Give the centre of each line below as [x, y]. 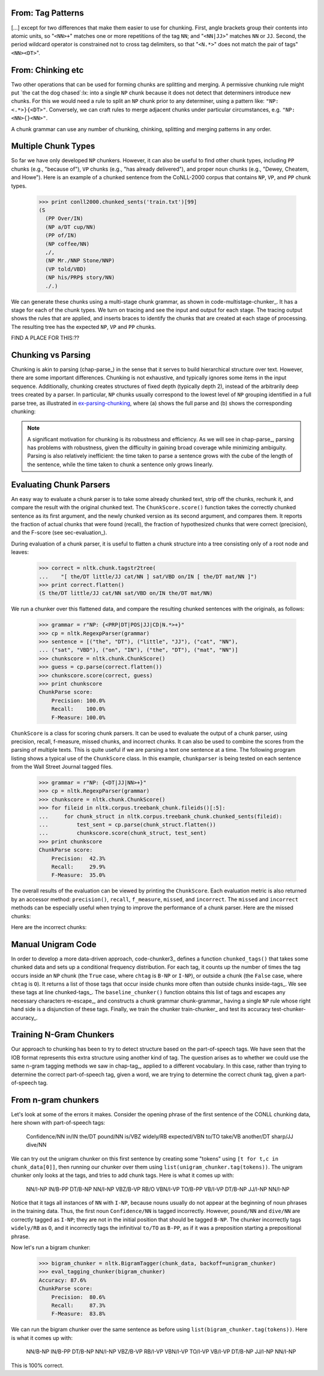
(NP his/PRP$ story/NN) [80, 278]
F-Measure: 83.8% [78, 1314]
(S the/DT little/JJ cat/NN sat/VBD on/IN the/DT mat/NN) [126, 593]
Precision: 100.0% [78, 700]
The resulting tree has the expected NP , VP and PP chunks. [83, 327]
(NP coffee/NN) [67, 244]
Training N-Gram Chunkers [63, 1035]
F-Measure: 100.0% [78, 717]
